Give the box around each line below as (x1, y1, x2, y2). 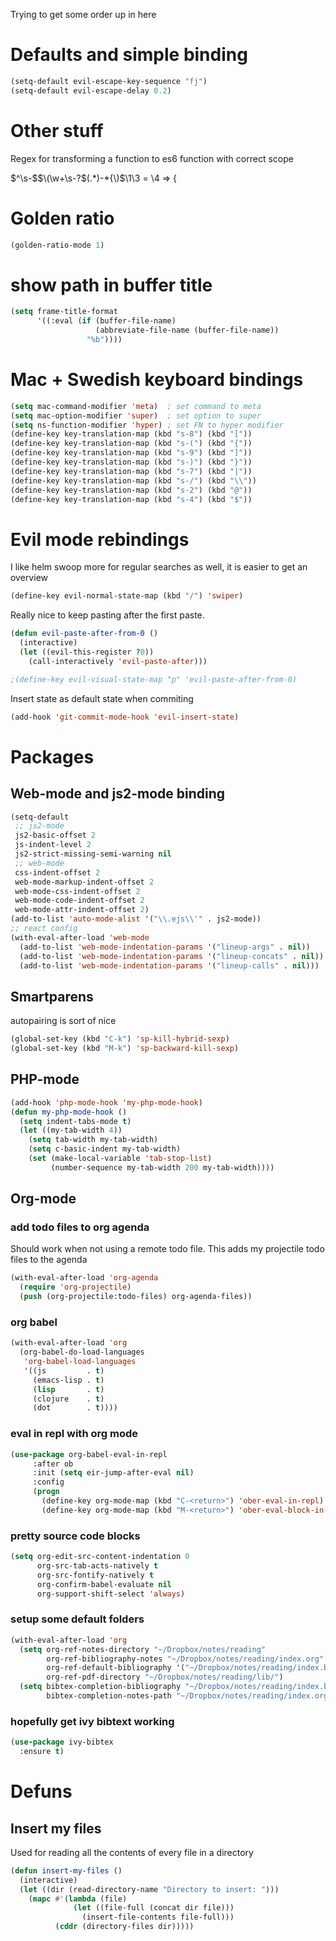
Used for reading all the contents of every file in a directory (10, 1846, 254, 1858)
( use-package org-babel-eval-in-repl (10, 1449, 168, 1459)
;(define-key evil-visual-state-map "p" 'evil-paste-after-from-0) (10, 674, 298, 684)
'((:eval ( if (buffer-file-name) (36, 316, 177, 326)
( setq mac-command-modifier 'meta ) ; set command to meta (10, 401, 262, 411)
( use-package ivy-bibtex (10, 1737, 114, 1748)
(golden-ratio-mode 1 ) (10, 240, 105, 250)
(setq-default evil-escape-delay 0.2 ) (10, 85, 172, 96)
